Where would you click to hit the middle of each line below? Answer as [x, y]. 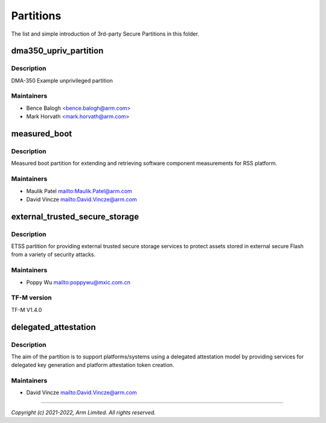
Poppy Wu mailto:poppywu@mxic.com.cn [78, 282]
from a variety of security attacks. [53, 255]
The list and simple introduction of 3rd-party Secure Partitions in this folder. [105, 34]
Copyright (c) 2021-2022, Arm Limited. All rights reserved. [84, 412]
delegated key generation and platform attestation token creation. [93, 365]
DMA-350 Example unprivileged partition [62, 80]
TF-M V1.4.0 [27, 310]
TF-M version [32, 297]
